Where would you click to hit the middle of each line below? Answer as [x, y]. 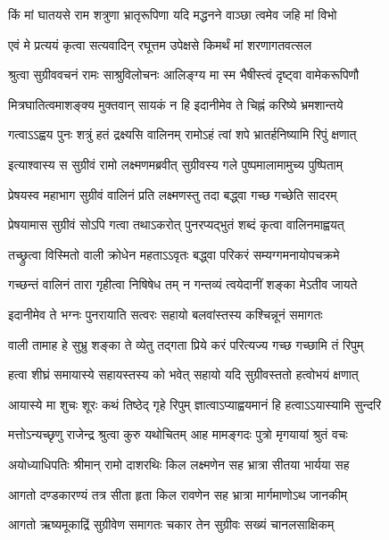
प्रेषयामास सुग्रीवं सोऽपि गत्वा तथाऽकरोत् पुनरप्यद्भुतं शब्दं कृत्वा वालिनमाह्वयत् [176, 224]
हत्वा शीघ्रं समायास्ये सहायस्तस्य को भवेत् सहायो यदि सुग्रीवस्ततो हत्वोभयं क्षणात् [183, 374]
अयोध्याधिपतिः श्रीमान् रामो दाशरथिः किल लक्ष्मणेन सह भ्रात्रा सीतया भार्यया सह [179, 464]
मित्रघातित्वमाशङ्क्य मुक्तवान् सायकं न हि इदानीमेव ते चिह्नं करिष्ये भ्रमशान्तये [176, 104]
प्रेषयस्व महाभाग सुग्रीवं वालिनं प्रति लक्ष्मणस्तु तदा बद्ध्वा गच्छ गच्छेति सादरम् [173, 194]
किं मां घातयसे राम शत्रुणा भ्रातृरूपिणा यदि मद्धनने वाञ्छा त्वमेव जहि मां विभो [173, 14]
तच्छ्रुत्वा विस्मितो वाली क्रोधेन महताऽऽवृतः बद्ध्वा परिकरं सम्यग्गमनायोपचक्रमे [174, 254]
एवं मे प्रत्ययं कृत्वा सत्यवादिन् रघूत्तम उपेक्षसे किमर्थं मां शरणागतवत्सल [160, 44]
